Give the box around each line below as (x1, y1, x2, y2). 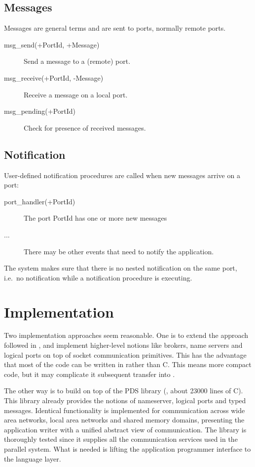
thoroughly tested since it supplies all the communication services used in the (4, 434, 238, 444)
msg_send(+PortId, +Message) (4, 39, 100, 49)
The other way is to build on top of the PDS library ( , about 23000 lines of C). (4, 385, 243, 396)
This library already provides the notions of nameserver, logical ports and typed (4, 395, 246, 405)
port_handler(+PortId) (4, 196, 75, 206)
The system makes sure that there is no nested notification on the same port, (4, 263, 237, 273)
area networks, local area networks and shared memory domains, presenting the (4, 415, 245, 425)
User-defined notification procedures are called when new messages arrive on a (4, 170, 240, 180)
